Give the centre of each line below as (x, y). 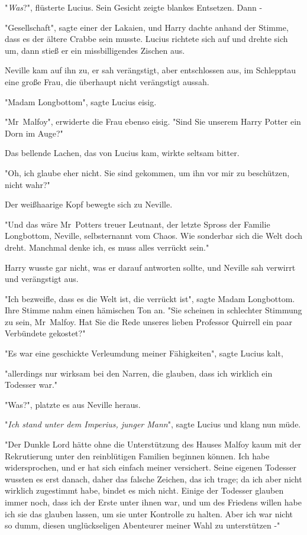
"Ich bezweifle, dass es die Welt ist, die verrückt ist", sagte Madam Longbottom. (150, 298)
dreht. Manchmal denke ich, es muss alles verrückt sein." (107, 247)
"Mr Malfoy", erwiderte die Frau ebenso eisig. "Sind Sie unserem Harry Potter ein (153, 121)
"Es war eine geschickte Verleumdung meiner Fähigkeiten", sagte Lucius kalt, (144, 353)
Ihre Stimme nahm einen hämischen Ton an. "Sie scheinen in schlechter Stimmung (153, 310)
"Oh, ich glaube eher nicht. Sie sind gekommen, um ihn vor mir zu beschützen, (147, 172)
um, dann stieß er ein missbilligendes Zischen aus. (95, 50)
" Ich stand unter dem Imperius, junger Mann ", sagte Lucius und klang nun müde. (153, 424)
